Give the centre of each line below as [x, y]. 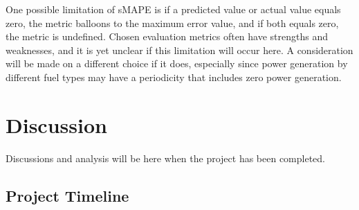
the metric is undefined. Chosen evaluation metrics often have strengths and [167, 36]
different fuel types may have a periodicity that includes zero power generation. [174, 77]
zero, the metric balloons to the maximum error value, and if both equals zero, [172, 23]
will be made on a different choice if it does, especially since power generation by [177, 63]
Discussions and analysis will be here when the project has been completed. [166, 158]
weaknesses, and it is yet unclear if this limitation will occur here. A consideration [179, 50]
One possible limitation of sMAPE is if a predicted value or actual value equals [173, 9]
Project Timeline [67, 195]
